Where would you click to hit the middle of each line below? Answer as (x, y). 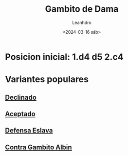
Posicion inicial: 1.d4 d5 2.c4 (64, 57)
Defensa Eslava (29, 131)
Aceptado (20, 114)
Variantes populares (47, 79)
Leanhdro (82, 22)
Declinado (21, 97)
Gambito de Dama (82, 9)
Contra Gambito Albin (38, 147)
